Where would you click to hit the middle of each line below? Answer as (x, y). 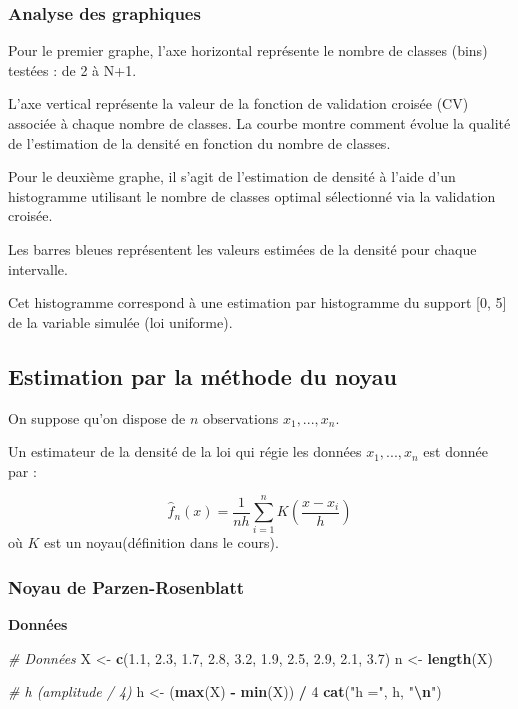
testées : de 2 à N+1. (72, 69)
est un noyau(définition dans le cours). (161, 542)
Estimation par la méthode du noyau (202, 375)
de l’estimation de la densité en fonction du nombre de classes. (199, 142)
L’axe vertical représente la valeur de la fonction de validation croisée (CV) (238, 103)
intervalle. (38, 268)
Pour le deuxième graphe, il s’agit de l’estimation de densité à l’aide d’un (232, 176)
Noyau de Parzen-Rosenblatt (126, 586)
